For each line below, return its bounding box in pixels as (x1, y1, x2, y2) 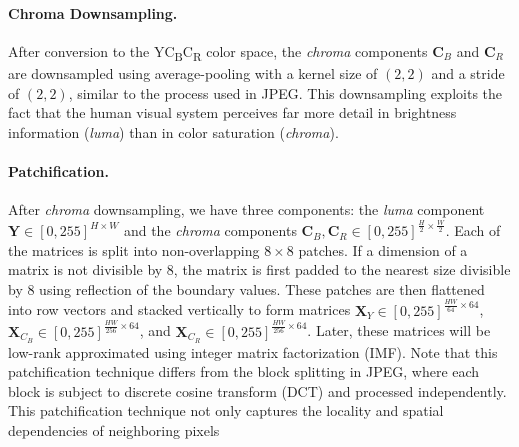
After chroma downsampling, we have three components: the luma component (8, 199, 485, 220)
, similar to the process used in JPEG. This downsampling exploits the (68, 82, 503, 103)
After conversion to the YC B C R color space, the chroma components (8, 40, 428, 64)
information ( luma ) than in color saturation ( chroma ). (8, 121, 339, 142)
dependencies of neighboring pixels (8, 419, 220, 440)
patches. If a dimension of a (298, 239, 468, 260)
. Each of (445, 220, 501, 241)
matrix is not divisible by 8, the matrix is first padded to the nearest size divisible (8, 259, 511, 280)
